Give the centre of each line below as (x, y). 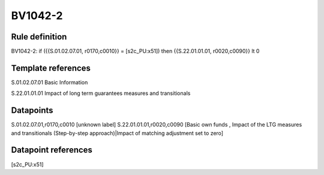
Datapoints (32, 110)
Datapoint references (52, 150)
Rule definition (39, 37)
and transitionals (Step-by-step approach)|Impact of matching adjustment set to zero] (117, 133)
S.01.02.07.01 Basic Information (49, 82)
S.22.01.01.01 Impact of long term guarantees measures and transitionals (101, 93)
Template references (51, 68)
